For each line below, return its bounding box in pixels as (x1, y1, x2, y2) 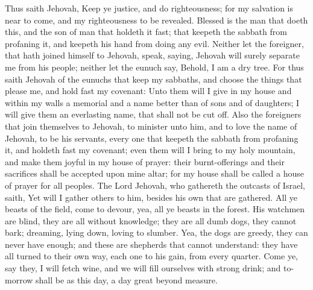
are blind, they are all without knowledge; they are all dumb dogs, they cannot (5, 214, 297, 227)
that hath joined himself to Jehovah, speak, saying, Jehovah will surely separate (5, 49, 300, 61)
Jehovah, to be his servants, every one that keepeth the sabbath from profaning (5, 131, 299, 144)
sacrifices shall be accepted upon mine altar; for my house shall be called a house (5, 167, 304, 180)
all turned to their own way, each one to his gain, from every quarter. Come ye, (5, 250, 299, 262)
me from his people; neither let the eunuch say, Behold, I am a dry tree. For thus (5, 60, 304, 73)
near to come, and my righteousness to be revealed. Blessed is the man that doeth (5, 13, 308, 26)
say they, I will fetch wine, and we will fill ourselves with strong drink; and (5, 262, 281, 274)
